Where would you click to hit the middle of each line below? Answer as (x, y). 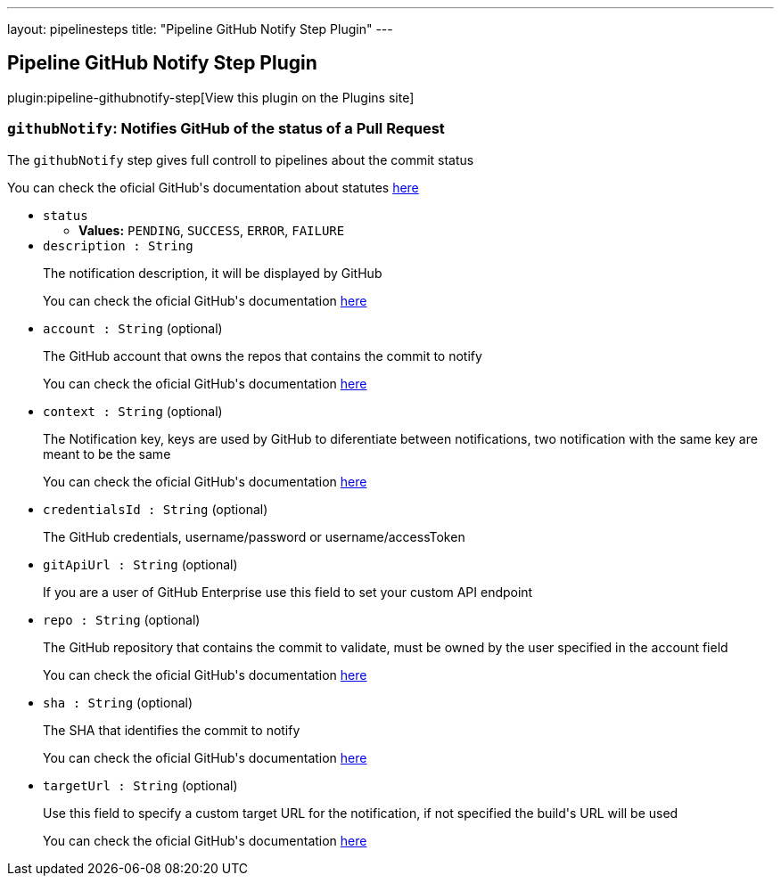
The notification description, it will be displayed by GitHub (213, 273)
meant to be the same (107, 454)
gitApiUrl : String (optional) (140, 564)
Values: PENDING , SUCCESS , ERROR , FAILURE (212, 230)
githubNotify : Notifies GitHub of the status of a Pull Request (226, 129)
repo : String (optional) (122, 619)
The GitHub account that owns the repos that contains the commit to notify (263, 356)
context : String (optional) (133, 411)
